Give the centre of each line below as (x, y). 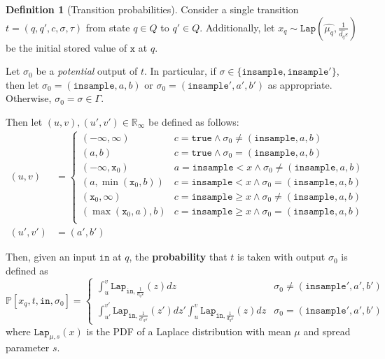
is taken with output (281, 257)
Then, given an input (51, 257)
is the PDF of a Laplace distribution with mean (189, 331)
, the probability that (178, 257)
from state (108, 27)
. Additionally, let (237, 27)
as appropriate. (300, 84)
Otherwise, (29, 98)
